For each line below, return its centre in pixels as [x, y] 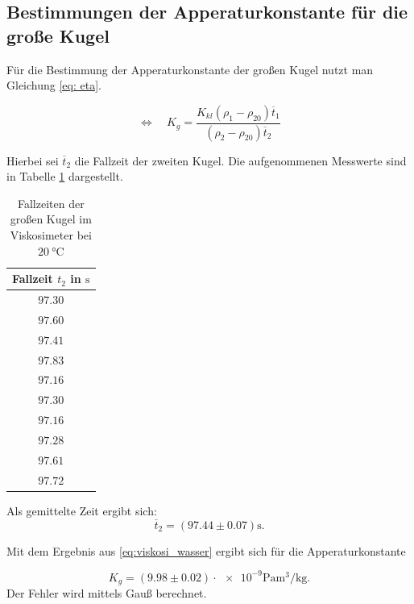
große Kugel [58, 35]
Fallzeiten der [51, 203]
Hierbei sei [33, 160]
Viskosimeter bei [51, 235]
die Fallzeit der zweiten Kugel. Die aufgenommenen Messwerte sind [240, 160]
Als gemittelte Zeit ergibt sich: [82, 510]
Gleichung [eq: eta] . [54, 85]
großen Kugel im [51, 219]
